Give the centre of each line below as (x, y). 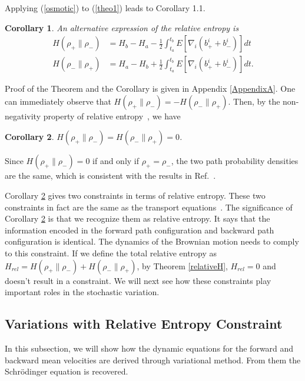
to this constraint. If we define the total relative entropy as (111, 253)
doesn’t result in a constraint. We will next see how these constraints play (138, 280)
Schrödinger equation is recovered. (67, 371)
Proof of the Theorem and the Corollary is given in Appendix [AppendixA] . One (150, 88)
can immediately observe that (58, 101)
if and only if (116, 161)
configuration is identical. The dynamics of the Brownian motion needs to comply (152, 241)
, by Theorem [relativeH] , (182, 265)
